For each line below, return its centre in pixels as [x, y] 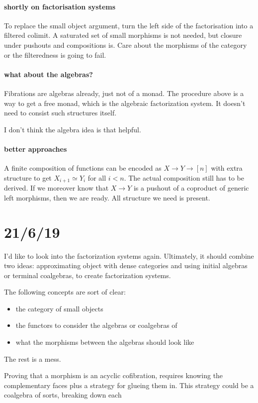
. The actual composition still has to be [184, 177]
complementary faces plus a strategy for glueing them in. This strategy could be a [129, 385]
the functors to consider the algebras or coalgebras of [96, 325]
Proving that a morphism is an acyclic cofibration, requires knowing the [114, 375]
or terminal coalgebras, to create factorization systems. [87, 275]
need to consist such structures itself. [60, 113]
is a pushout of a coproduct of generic [191, 188]
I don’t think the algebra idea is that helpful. [73, 129]
